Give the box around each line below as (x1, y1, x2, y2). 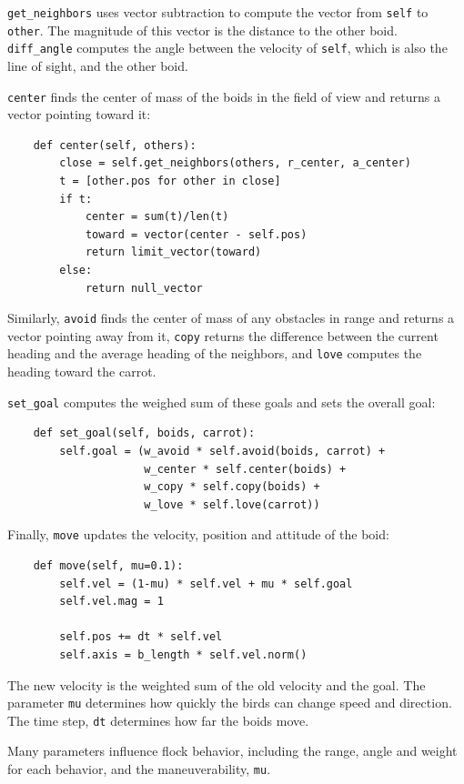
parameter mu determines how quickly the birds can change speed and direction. (7, 693, 452, 712)
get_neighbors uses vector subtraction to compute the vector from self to (7, 3, 429, 21)
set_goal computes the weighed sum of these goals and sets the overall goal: (7, 392, 436, 411)
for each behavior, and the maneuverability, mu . (7, 759, 271, 779)
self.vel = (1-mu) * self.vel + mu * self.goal (59, 577, 353, 590)
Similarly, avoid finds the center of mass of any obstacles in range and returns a (7, 308, 455, 327)
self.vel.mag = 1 (59, 595, 164, 608)
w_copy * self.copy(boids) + (144, 480, 320, 494)
